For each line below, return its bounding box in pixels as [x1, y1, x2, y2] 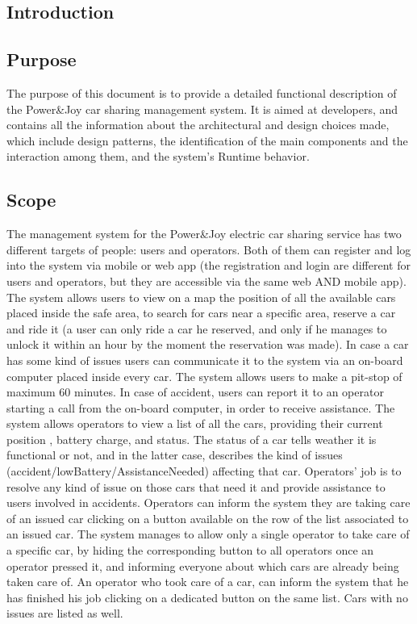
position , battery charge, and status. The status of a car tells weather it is [6, 430, 377, 447]
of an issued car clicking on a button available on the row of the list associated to [6, 509, 409, 526]
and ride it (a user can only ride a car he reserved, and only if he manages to [6, 320, 387, 337]
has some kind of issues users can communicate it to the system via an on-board [6, 351, 403, 368]
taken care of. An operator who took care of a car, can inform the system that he [6, 573, 409, 590]
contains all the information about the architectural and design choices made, [6, 116, 390, 133]
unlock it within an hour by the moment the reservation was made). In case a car [6, 336, 409, 353]
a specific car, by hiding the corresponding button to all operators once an [6, 542, 374, 559]
